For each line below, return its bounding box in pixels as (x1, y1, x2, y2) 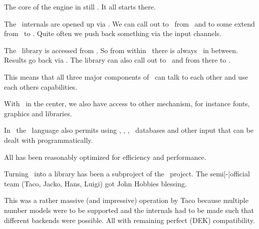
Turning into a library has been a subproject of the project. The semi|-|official (4, 168, 250, 179)
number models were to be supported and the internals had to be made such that (4, 204, 254, 215)
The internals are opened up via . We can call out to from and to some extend (4, 18, 255, 29)
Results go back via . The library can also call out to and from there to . (4, 55, 231, 65)
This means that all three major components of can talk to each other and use (4, 71, 248, 82)
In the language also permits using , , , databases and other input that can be (4, 125, 253, 135)
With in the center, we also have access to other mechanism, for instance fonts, (4, 98, 250, 109)
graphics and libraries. (4, 108, 72, 118)
